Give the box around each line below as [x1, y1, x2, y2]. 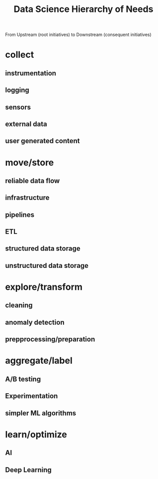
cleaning [5, 301, 33, 310]
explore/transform [5, 281, 83, 293]
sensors [5, 103, 31, 111]
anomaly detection [5, 318, 65, 326]
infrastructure [5, 194, 50, 202]
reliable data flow [5, 176, 60, 185]
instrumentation [5, 69, 56, 77]
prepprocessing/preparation [5, 335, 95, 344]
